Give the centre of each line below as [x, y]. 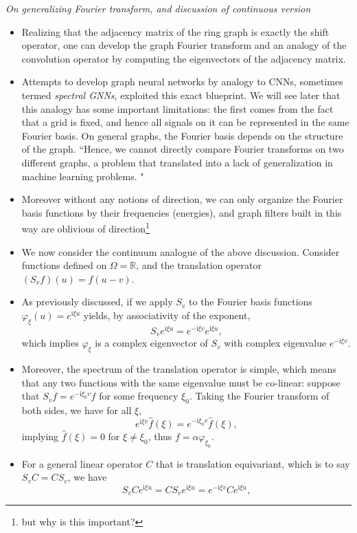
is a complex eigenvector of [151, 343]
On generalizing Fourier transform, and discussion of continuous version [158, 8]
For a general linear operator [82, 463]
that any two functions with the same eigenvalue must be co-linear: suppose [181, 382]
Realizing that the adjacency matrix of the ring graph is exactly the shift [175, 31]
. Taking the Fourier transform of [259, 396]
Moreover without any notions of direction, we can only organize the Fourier [182, 199]
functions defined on [64, 265]
